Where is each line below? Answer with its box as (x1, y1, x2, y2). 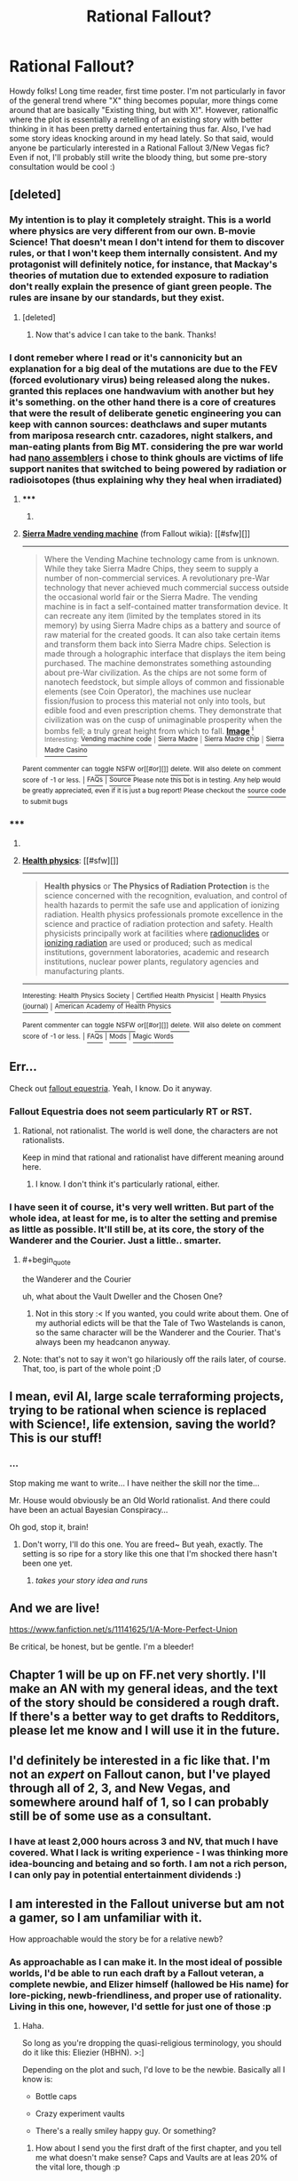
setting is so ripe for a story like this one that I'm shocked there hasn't (21, 1548, 278, 1558)
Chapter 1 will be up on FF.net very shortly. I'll (9, 1667, 266, 1682)
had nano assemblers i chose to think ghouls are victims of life (9, 451, 284, 463)
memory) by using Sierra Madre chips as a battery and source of (43, 620, 281, 631)
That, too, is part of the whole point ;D (21, 1363, 161, 1373)
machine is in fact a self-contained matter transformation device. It (43, 600, 288, 611)
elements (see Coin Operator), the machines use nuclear (43, 686, 252, 696)
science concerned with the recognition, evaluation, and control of (43, 890, 288, 901)
